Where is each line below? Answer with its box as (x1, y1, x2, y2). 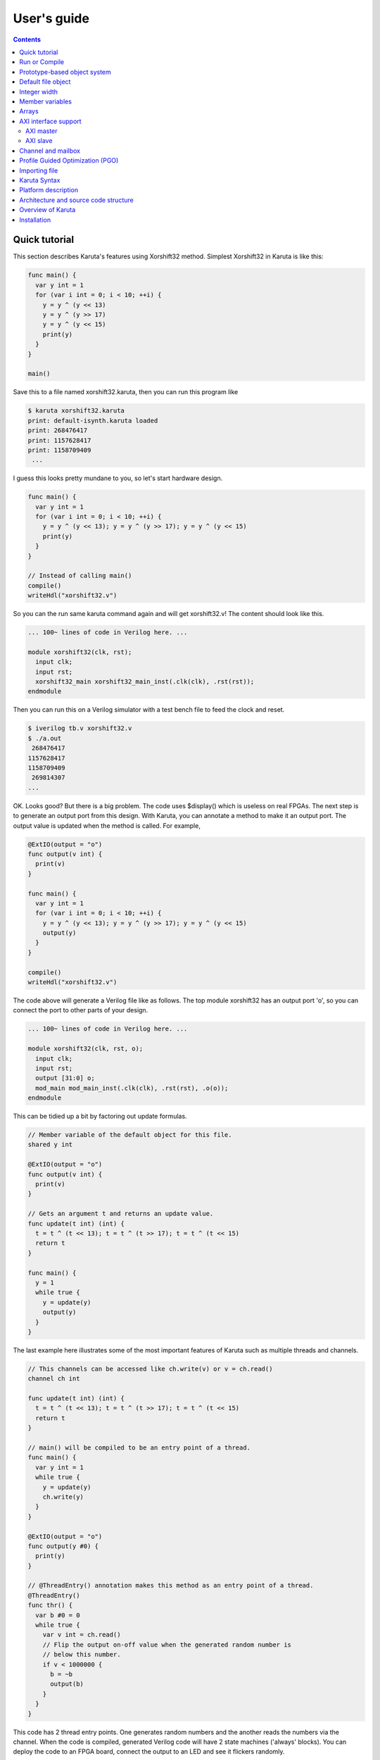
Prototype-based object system (19, 68, 112, 76)
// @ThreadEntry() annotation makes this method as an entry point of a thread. (27, 1581, 314, 1590)
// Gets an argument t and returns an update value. (27, 1209, 214, 1218)
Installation (19, 215, 51, 224)
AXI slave (25, 137, 53, 145)
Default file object (19, 77, 71, 86)
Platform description (19, 186, 79, 194)
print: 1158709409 (27, 446, 91, 454)
